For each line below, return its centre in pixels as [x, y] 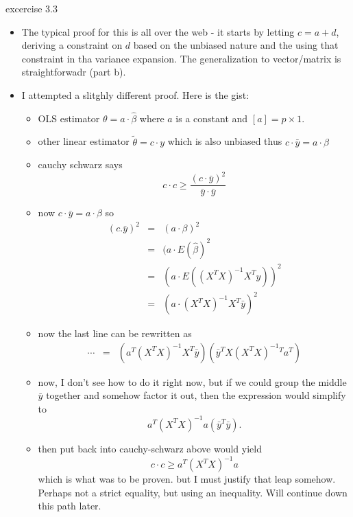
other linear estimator [84, 141]
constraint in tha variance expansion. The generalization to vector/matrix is [181, 58]
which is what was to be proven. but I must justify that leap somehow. [187, 479]
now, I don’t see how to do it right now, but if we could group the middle [192, 381]
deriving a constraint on [72, 45]
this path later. [70, 506]
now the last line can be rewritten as [115, 333]
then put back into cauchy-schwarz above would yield [150, 448]
